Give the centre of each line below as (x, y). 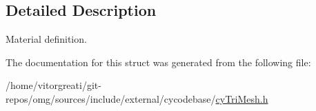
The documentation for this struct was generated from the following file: (158, 62)
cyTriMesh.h (242, 98)
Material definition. (46, 39)
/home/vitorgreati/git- (53, 85)
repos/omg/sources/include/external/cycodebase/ (111, 98)
